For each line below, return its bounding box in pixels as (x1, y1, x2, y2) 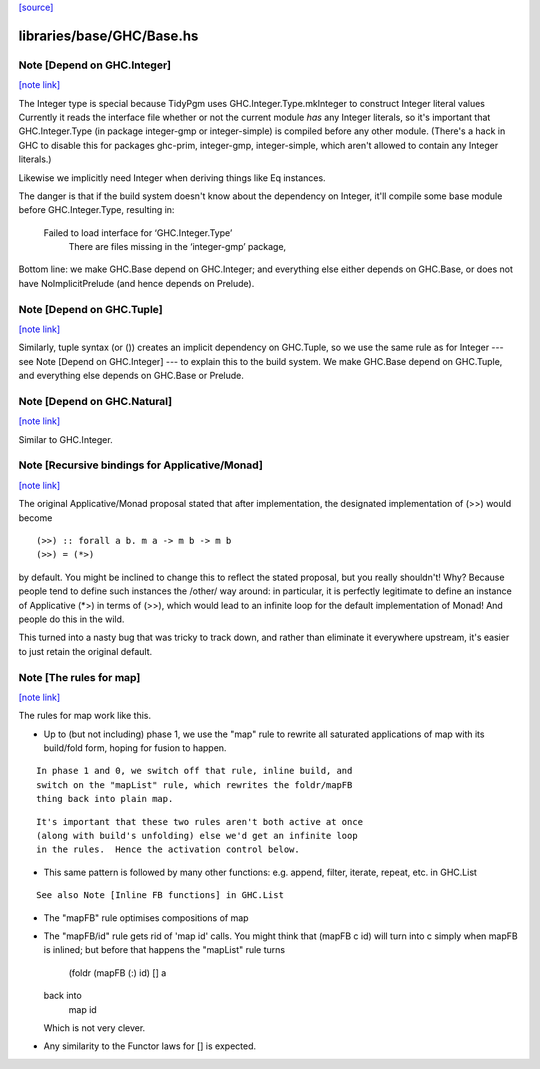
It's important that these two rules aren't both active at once (36, 816, 364, 827)
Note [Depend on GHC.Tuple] (18, 302, 164, 316)
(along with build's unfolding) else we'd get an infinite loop (36, 830, 359, 841)
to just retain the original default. (18, 645, 153, 657)
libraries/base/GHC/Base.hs (18, 27, 199, 44)
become (18, 511, 53, 524)
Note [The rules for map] (18, 670, 141, 684)
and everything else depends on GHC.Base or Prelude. (18, 370, 244, 382)
